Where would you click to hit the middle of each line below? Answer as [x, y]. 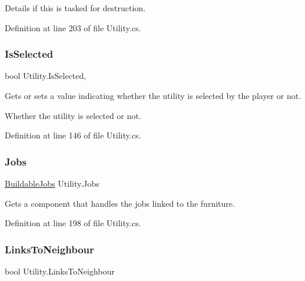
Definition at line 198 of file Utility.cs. [73, 223]
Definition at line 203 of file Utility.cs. [73, 27]
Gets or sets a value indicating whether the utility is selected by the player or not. [153, 95]
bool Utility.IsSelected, [46, 76]
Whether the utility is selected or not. [73, 115]
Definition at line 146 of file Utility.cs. [73, 135]
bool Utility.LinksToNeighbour [60, 271]
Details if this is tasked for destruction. [75, 8]
